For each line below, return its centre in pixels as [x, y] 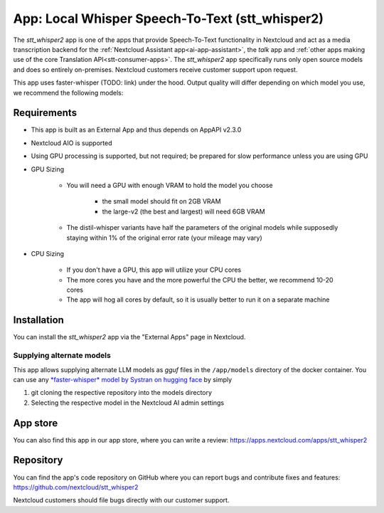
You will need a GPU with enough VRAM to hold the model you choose [170, 185]
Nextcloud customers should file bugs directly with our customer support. [121, 500]
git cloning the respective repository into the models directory [122, 393]
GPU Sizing [48, 169]
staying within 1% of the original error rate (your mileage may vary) [164, 238]
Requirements [45, 113]
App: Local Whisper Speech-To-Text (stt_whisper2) [168, 18]
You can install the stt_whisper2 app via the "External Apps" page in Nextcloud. [129, 337]
